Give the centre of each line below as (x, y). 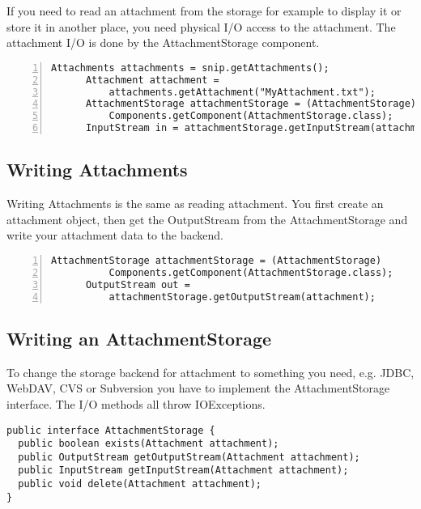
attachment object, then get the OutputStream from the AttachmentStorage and (207, 219)
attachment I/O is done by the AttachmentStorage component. (163, 42)
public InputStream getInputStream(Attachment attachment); (183, 471)
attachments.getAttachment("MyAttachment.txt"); (242, 92)
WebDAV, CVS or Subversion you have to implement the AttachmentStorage (198, 388)
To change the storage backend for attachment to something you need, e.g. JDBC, (210, 372)
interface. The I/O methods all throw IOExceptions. (136, 403)
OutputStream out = (138, 284)
